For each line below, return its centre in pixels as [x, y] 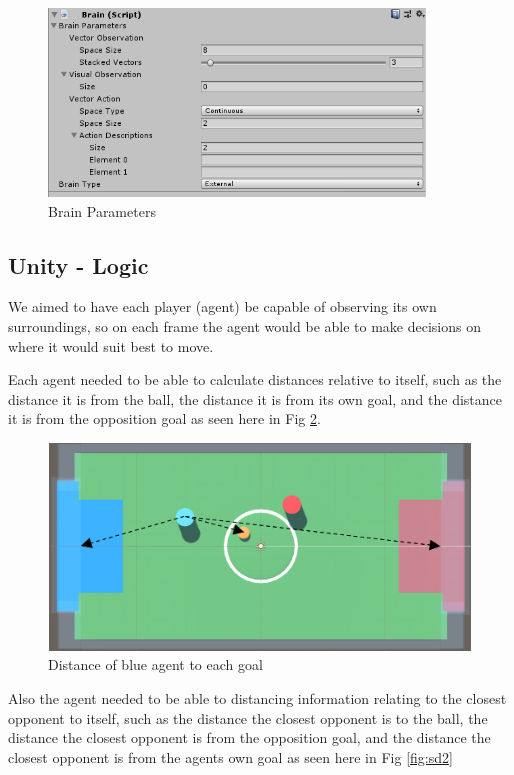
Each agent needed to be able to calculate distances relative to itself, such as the [255, 379]
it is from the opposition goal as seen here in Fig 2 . [164, 418]
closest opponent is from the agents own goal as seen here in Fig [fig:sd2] [230, 756]
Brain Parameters [102, 210]
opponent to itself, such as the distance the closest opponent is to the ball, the [248, 717]
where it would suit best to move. [111, 345]
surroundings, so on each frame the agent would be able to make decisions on [244, 325]
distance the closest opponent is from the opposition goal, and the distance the [249, 737]
